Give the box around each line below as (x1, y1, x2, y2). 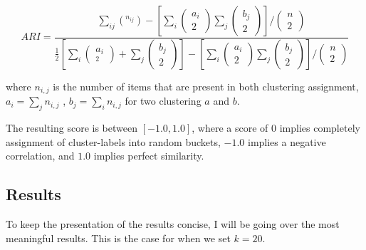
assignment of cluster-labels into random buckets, (6, 134, 221, 149)
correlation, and (6, 148, 75, 163)
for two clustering (125, 93, 202, 108)
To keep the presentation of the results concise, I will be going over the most (6, 217, 340, 231)
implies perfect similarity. (93, 148, 204, 163)
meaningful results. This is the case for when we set (6, 230, 231, 245)
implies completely (279, 120, 360, 135)
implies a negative (247, 134, 326, 149)
